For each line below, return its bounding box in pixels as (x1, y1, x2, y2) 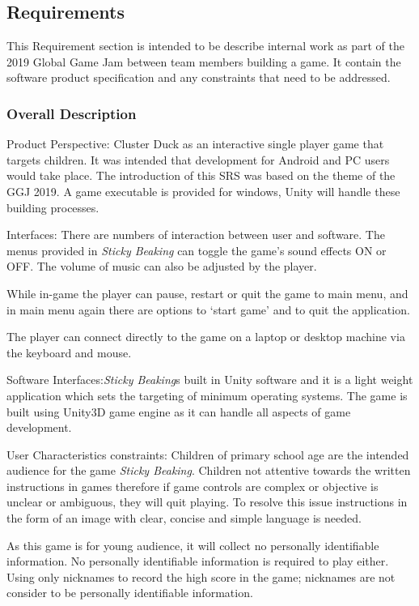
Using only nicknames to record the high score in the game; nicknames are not (6, 568, 396, 585)
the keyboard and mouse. (6, 344, 132, 361)
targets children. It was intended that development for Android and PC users (6, 151, 390, 168)
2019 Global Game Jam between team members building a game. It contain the (6, 53, 401, 70)
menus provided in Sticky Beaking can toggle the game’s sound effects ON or (6, 241, 387, 258)
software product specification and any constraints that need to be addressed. (6, 69, 391, 86)
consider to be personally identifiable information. (6, 584, 253, 601)
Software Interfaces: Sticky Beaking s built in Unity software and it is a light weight (6, 371, 413, 388)
